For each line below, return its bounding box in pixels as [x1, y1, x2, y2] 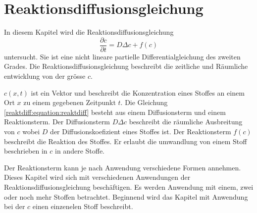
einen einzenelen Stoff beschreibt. [32, 201, 133, 212]
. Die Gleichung [120, 97, 168, 107]
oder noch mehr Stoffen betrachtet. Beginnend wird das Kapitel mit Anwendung [4, 191, 248, 202]
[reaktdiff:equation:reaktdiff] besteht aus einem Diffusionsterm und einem [4, 106, 226, 117]
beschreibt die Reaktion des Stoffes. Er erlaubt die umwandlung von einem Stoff [4, 136, 247, 146]
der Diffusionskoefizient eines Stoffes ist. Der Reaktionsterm [50, 126, 231, 136]
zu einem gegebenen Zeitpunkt [23, 97, 116, 107]
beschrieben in [4, 146, 48, 156]
